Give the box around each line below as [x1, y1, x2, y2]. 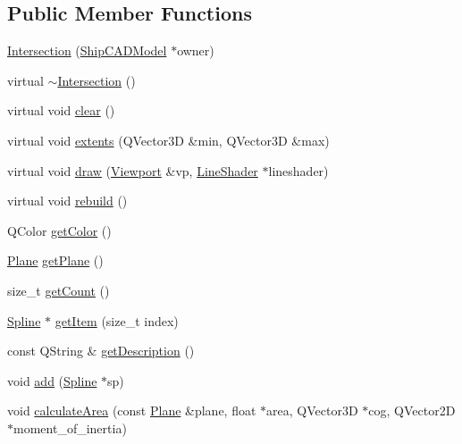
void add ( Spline [7, 371, 97, 390]
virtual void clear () [7, 101, 115, 120]
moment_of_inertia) [13, 418, 127, 437]
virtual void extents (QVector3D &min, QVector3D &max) [7, 130, 330, 149]
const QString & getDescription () [7, 341, 195, 360]
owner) [177, 41, 214, 60]
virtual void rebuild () [7, 191, 128, 210]
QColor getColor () [7, 221, 112, 239]
